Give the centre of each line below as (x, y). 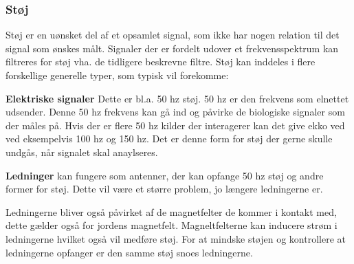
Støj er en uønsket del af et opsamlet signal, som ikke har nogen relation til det (173, 35)
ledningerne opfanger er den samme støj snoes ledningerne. (129, 252)
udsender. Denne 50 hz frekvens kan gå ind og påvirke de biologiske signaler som (175, 112)
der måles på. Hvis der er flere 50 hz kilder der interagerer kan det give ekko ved (175, 125)
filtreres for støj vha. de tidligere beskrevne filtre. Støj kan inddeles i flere (161, 62)
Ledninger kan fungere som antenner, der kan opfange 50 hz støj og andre (165, 175)
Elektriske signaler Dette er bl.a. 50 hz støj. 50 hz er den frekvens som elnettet (177, 98)
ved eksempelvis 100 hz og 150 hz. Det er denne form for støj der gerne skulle (169, 139)
